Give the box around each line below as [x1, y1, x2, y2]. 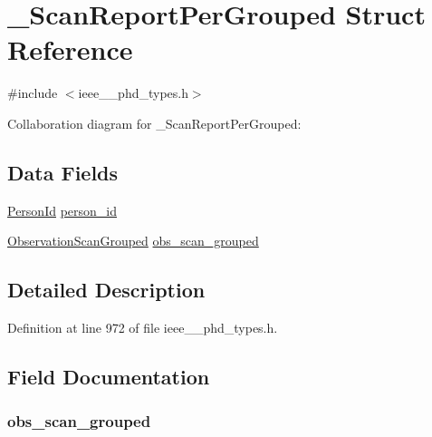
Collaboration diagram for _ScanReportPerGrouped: [7, 113, 302, 132]
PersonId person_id [7, 200, 118, 219]
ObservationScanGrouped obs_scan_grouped [7, 231, 259, 250]
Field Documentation [7, 363, 210, 391]
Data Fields [7, 158, 119, 186]
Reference [7, 31, 133, 68]
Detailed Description [7, 276, 206, 304]
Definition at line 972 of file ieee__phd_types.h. [7, 318, 278, 337]
